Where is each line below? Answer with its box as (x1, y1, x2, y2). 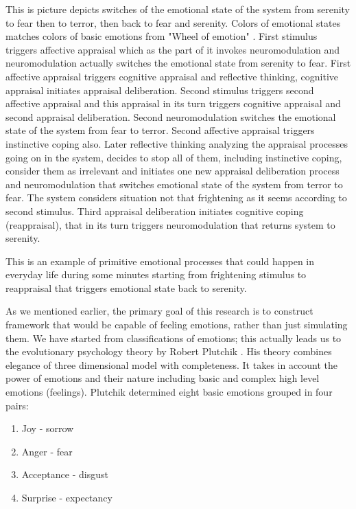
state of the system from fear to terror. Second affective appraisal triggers (5, 123, 315, 137)
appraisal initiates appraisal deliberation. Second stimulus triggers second (5, 82, 314, 97)
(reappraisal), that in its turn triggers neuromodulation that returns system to (5, 217, 335, 231)
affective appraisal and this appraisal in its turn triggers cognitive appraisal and (5, 96, 341, 111)
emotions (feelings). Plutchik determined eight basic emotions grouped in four (5, 385, 333, 399)
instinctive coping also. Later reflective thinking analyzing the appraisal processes (5, 136, 348, 150)
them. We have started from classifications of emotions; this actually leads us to (5, 330, 342, 345)
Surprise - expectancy (21, 490, 112, 504)
